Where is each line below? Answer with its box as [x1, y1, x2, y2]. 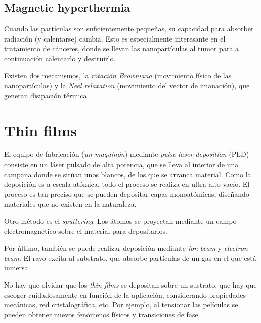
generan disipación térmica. [4, 90, 89, 100]
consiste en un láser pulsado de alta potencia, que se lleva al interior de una [4, 159, 239, 170]
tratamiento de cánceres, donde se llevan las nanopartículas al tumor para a [4, 43, 239, 54]
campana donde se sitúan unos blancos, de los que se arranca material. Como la [4, 169, 251, 179]
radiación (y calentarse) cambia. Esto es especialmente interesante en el [4, 33, 226, 44]
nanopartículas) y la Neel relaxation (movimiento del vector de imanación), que [4, 80, 250, 91]
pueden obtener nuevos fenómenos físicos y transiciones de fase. [4, 309, 200, 319]
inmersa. [4, 262, 30, 273]
